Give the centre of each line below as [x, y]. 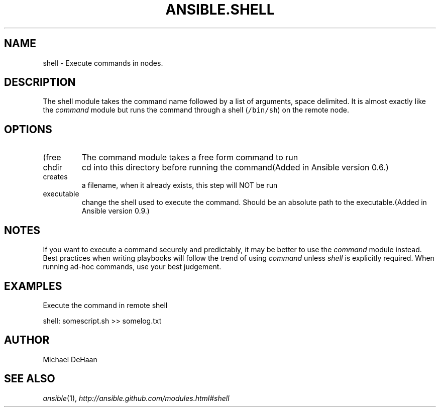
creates [55, 177]
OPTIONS [28, 129]
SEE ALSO [30, 379]
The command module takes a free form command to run [190, 158]
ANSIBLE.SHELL [220, 10]
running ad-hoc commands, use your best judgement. [132, 267]
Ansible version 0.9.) [116, 211]
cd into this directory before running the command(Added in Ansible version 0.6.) [235, 168]
